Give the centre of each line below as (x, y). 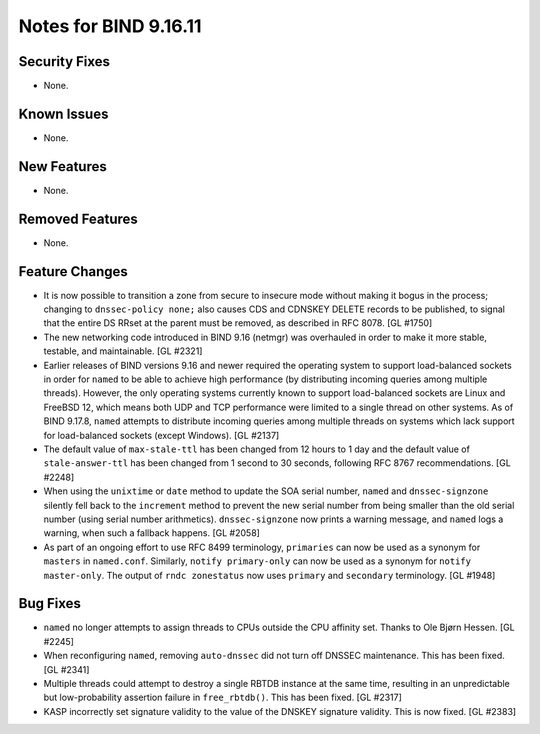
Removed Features (78, 218)
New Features (62, 166)
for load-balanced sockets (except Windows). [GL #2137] (161, 435)
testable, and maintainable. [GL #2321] (123, 351)
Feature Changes (73, 271)
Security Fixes (64, 61)
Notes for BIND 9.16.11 (110, 26)
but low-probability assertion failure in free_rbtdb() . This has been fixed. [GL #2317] (222, 697)
